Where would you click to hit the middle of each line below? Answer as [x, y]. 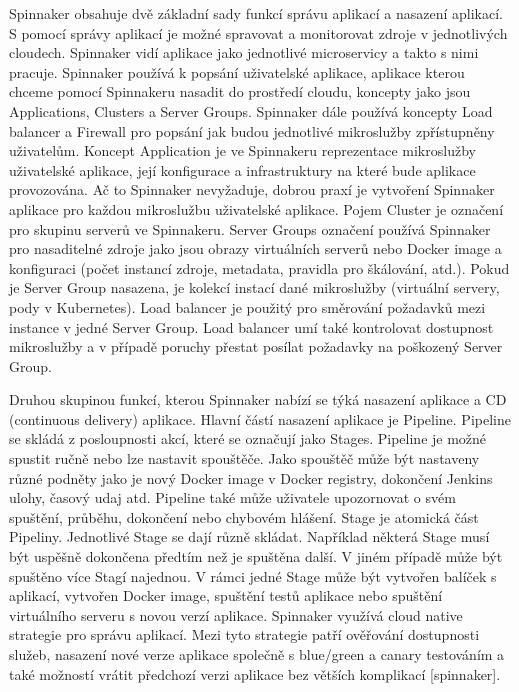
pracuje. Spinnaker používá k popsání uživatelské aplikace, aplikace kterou [237, 71]
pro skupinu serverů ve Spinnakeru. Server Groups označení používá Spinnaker [250, 228]
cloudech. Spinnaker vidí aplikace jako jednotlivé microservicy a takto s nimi [244, 52]
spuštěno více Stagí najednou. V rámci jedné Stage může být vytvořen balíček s [253, 575]
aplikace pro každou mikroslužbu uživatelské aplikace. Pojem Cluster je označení [256, 208]
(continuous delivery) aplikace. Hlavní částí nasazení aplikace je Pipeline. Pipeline [260, 418]
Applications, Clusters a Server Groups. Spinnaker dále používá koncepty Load [251, 110]
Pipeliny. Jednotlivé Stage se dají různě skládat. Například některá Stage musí [249, 536]
